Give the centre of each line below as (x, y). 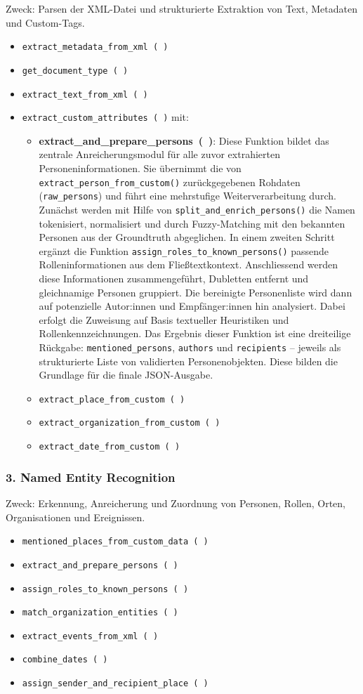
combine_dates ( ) (65, 660)
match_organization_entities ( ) (100, 613)
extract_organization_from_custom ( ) (130, 423)
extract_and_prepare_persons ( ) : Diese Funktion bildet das (184, 140)
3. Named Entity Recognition (91, 477)
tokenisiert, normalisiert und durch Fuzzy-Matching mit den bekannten (192, 223)
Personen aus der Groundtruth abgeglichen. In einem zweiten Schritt (187, 237)
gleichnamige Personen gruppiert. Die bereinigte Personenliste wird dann (196, 292)
